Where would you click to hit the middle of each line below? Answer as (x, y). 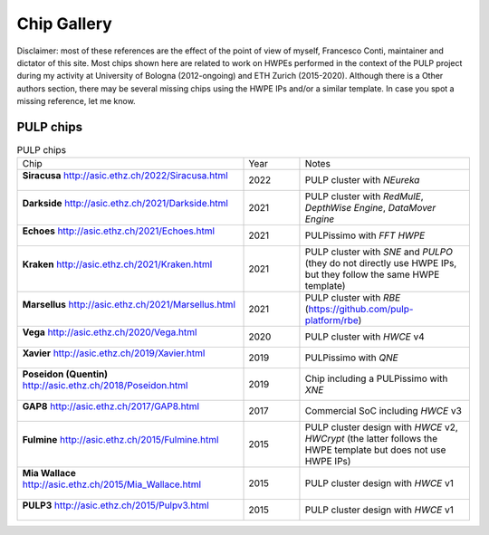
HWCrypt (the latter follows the (371, 439)
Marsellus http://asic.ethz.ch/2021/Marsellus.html (129, 305)
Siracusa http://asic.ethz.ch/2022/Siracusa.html (125, 176)
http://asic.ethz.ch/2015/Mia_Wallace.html (112, 484)
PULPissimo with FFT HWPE (365, 235)
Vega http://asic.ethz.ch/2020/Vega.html (110, 332)
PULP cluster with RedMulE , (364, 196)
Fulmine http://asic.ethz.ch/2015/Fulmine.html (120, 440)
